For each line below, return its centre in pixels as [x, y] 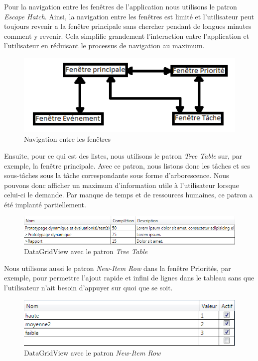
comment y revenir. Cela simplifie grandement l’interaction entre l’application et [127, 36]
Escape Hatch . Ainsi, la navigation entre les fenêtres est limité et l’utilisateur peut [129, 16]
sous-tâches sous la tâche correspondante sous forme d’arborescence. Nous [117, 175]
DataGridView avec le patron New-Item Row [92, 353]
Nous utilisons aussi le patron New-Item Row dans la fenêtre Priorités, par [118, 268]
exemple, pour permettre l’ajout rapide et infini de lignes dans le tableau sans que [129, 278]
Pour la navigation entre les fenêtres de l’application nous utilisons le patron [121, 6]
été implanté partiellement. [45, 204]
